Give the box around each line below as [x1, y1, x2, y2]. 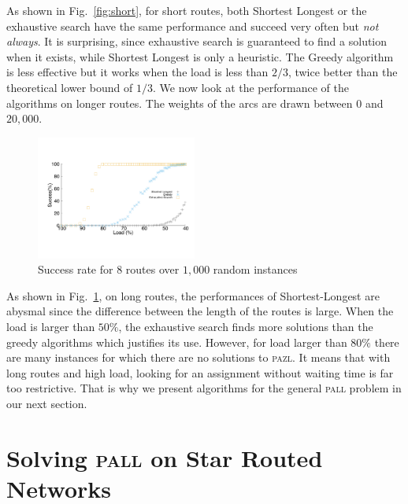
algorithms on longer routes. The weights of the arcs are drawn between [6, 94, 353, 111]
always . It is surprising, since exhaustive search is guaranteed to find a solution [6, 33, 388, 50]
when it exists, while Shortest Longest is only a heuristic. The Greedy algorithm [6, 48, 394, 64]
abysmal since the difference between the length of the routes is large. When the [6, 303, 394, 319]
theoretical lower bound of [6, 79, 133, 95]
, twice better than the [287, 64, 398, 80]
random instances [213, 261, 298, 278]
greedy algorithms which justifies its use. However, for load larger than [6, 333, 347, 350]
